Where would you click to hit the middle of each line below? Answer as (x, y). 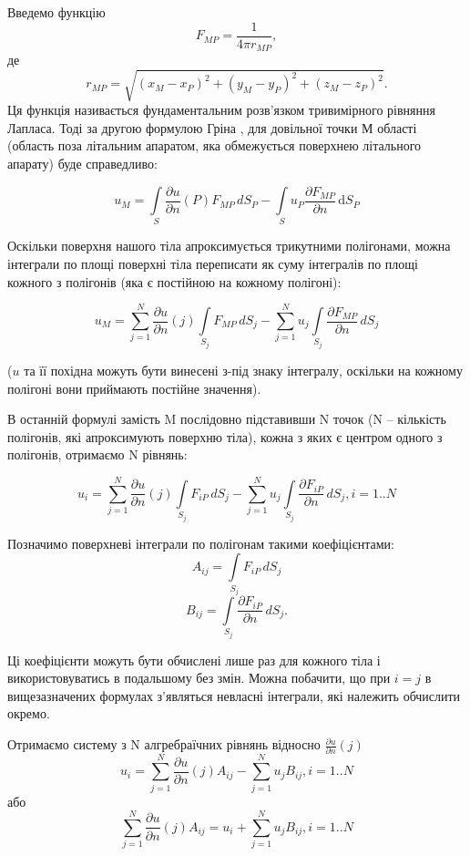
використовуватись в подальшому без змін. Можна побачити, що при (199, 678)
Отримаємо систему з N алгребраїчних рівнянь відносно (164, 744)
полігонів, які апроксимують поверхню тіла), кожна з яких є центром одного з (225, 436)
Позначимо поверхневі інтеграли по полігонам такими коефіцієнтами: (201, 543)
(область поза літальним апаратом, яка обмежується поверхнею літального (215, 145)
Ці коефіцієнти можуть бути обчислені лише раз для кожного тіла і (194, 660)
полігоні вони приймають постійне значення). (134, 388)
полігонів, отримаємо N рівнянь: (97, 454)
